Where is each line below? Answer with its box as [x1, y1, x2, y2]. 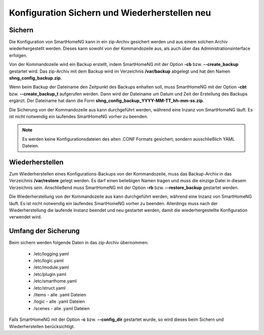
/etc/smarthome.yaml [33, 278, 77, 284]
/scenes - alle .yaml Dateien [33, 305, 90, 311]
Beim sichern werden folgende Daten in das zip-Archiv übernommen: [9, 240, 149, 246]
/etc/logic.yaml [33, 258, 64, 264]
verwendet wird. [9, 214, 42, 220]
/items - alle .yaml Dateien [33, 292, 87, 298]
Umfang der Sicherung [9, 227, 80, 235]
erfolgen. [9, 52, 28, 58]
